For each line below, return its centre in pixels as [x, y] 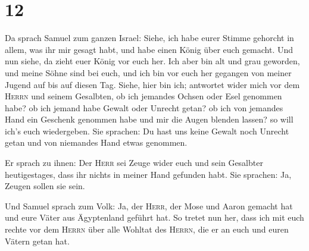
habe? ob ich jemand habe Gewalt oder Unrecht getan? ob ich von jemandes [144, 107]
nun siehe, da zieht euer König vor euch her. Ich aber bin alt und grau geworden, [152, 61]
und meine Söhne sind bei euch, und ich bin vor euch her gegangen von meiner [148, 72]
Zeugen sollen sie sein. [45, 186]
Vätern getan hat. [37, 241]
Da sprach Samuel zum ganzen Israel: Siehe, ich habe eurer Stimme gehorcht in [149, 38]
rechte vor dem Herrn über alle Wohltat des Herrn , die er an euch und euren [147, 229]
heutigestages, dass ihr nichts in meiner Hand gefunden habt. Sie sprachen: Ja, [148, 174]
